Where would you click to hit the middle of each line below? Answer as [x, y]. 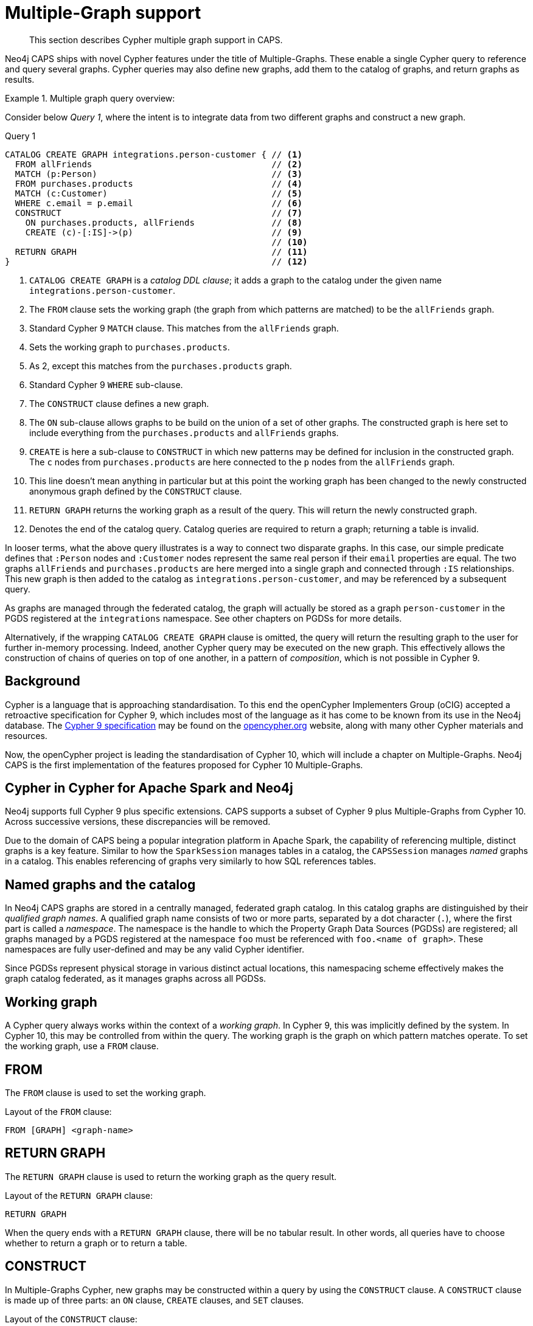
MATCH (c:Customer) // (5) [159, 193]
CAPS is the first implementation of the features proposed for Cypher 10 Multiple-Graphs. [184, 765]
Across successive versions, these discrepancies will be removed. [138, 822]
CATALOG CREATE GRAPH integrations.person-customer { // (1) [154, 154]
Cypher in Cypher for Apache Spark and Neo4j [149, 788]
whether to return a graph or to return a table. [96, 1243]
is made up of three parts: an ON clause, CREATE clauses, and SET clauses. [155, 1300]
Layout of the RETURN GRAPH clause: [79, 1195]
